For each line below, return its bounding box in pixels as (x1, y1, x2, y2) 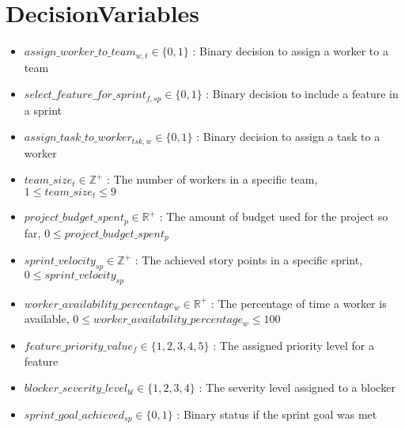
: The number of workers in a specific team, (107, 171, 318, 188)
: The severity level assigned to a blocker (199, 379, 396, 396)
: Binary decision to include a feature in (206, 85, 399, 102)
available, (24, 310, 70, 327)
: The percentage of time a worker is (210, 294, 387, 311)
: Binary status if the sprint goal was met (176, 405, 377, 422)
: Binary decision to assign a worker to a (192, 43, 388, 59)
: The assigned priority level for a (213, 337, 374, 353)
